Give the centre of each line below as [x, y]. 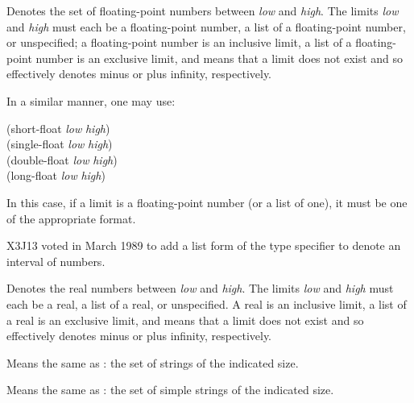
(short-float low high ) [58, 128]
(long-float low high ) [56, 175]
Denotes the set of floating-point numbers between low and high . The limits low [203, 10]
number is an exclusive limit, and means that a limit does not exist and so [219, 58]
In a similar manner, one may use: [91, 100]
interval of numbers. [56, 261]
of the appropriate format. [71, 218]
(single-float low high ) [60, 144]
